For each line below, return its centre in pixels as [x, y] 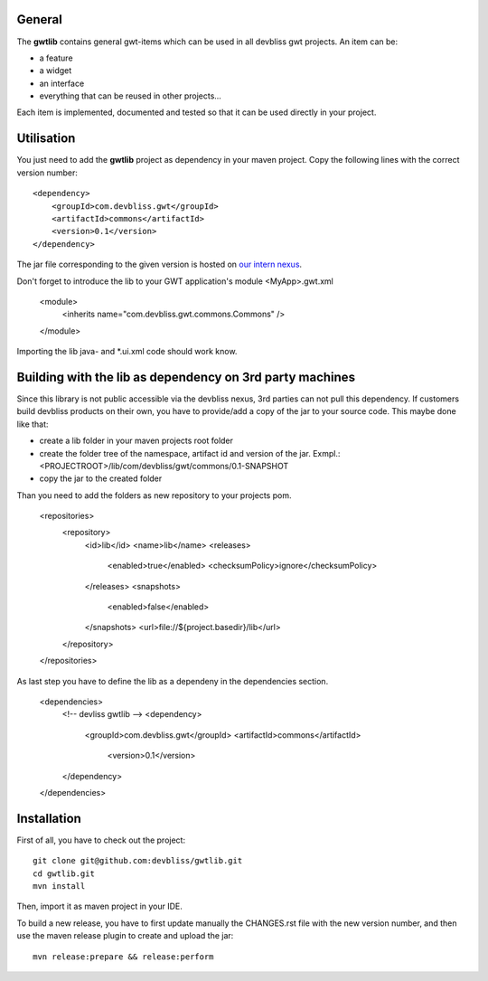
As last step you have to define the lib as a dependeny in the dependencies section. [173, 681]
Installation [49, 818]
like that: [33, 424]
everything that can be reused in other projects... [130, 96]
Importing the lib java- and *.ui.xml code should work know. [127, 352]
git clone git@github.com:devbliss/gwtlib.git [138, 861]
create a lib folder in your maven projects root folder [136, 441]
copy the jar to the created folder [101, 478]
